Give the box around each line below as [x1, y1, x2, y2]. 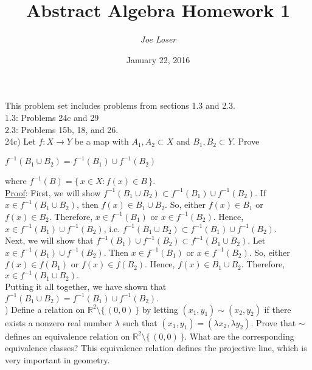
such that [122, 316, 158, 329]
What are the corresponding [189, 329, 294, 342]
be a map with [74, 135, 129, 148]
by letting [142, 303, 178, 315]
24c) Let [5, 135, 36, 148]
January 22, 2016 [126, 53, 190, 66]
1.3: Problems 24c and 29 [5, 111, 99, 123]
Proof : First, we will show [5, 186, 101, 199]
